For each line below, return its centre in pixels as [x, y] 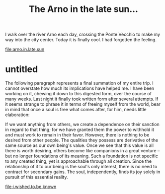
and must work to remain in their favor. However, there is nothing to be [77, 135]
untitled [22, 69]
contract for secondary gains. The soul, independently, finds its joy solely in [83, 172]
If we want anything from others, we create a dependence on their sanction [82, 125]
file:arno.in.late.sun [25, 49]
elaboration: [17, 115]
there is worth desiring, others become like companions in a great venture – [82, 151]
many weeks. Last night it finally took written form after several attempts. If [82, 99]
